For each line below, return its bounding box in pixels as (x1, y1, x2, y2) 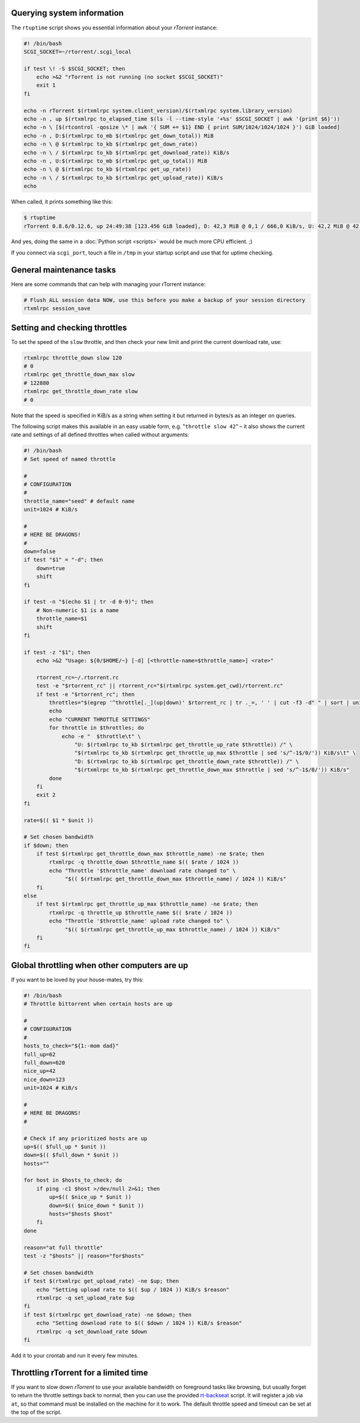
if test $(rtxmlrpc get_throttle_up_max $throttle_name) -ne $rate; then (36, 901, 258, 907)
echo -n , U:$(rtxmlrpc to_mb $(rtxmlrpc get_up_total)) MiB (23, 157, 208, 164)
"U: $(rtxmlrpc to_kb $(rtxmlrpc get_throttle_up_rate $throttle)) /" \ (74, 741, 293, 748)
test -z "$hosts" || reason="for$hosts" (23, 1252, 144, 1259)
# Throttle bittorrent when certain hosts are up (23, 1000, 173, 1008)
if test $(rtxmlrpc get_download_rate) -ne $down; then (23, 1311, 192, 1318)
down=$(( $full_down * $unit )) (23, 1152, 119, 1158)
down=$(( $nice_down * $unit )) (49, 1202, 144, 1209)
